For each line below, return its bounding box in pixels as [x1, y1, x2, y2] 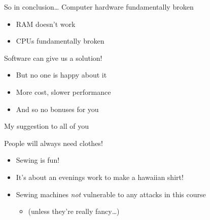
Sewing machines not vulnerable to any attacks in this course [16, 189, 206, 199]
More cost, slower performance [16, 86, 111, 97]
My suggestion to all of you [4, 121, 89, 131]
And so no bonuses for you [16, 103, 99, 114]
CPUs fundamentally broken [16, 35, 104, 46]
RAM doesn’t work [16, 18, 76, 29]
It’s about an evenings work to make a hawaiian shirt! [16, 171, 184, 182]
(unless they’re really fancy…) [28, 206, 120, 216]
